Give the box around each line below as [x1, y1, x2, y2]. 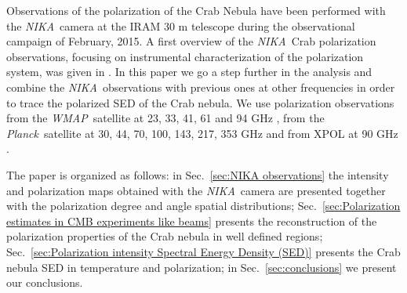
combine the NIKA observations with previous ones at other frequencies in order [6, 78, 395, 95]
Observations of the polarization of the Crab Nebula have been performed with [6, 2, 386, 18]
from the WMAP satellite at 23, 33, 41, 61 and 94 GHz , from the [6, 110, 325, 126]
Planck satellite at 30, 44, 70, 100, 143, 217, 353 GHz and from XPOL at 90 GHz [6, 125, 398, 141]
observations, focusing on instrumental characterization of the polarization [6, 48, 364, 64]
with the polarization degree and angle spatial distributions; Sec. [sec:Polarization [6, 197, 401, 214]
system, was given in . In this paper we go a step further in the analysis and [6, 63, 372, 80]
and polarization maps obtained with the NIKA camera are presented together [6, 182, 386, 198]
